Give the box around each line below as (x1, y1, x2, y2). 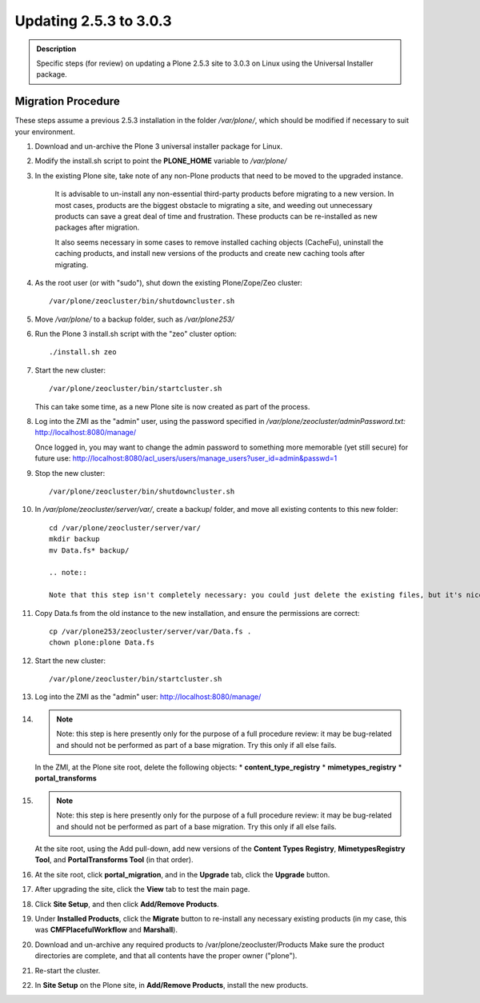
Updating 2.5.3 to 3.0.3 (14, 12, 172, 30)
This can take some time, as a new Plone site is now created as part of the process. (34, 402, 310, 411)
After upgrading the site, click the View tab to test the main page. (34, 885, 250, 894)
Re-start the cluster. (34, 965, 101, 975)
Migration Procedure (14, 94, 120, 108)
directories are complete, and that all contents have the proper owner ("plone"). (34, 951, 298, 961)
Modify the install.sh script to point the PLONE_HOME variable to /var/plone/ (34, 156, 287, 166)
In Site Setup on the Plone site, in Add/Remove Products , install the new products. (34, 980, 308, 989)
